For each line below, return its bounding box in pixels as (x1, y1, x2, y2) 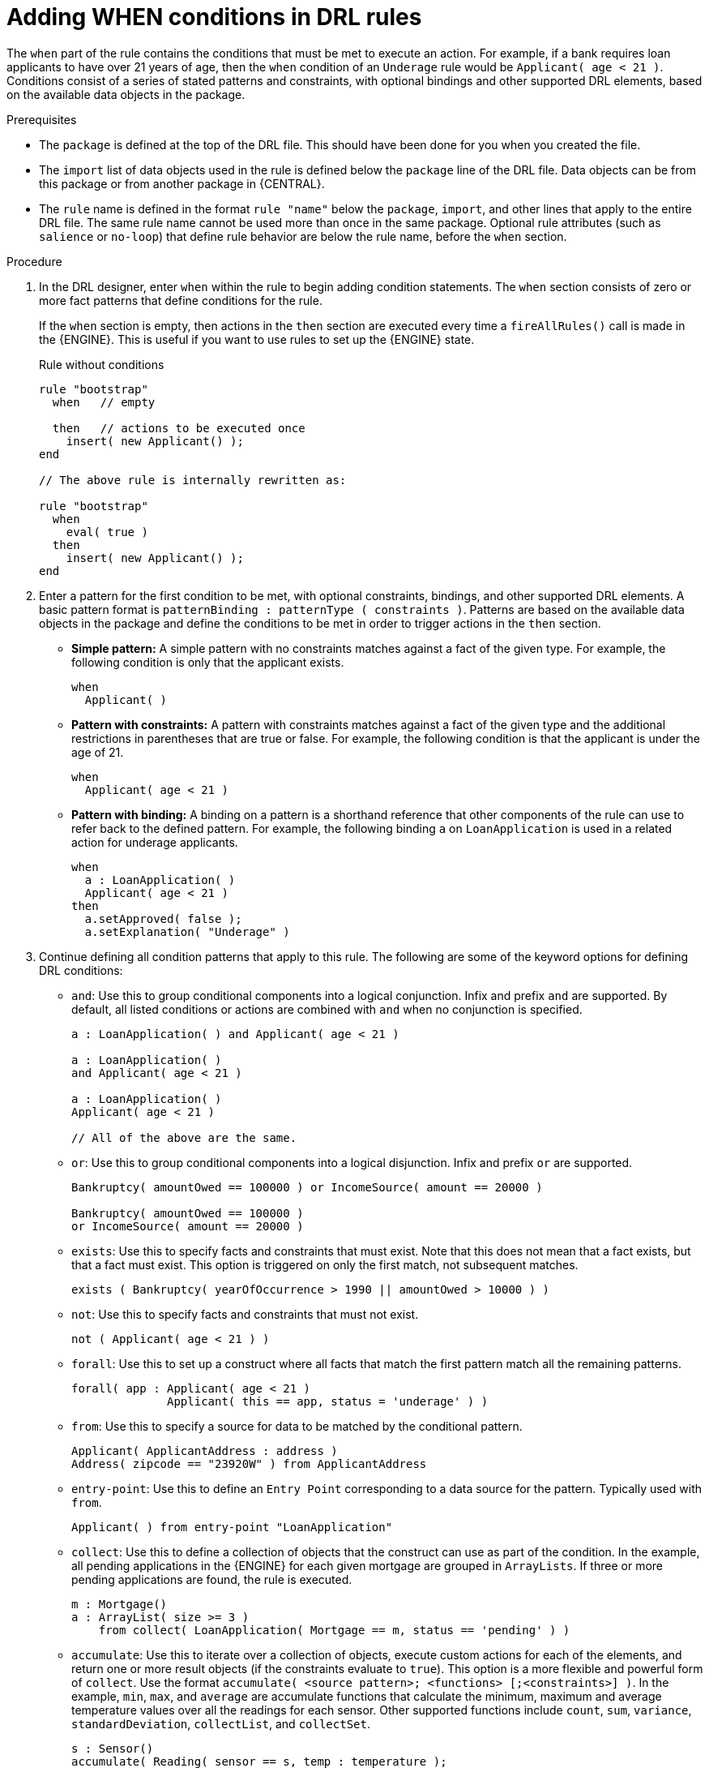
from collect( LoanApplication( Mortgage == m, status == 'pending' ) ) (98, 1623, 570, 1637)
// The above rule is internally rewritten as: (39, 473, 347, 487)
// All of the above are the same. (71, 1131, 297, 1144)
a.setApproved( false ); (84, 912, 242, 925)
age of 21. (71, 745, 124, 759)
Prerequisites (6, 112, 77, 127)
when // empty (52, 395, 156, 409)
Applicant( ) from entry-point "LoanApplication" (71, 1520, 393, 1534)
